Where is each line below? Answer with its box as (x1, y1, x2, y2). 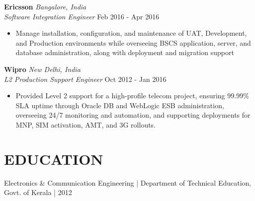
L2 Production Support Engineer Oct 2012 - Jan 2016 (4, 73, 167, 84)
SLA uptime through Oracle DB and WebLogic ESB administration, (15, 100, 224, 110)
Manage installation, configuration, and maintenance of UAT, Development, (15, 28, 247, 38)
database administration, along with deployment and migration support (15, 47, 234, 58)
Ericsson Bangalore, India (4, 1, 86, 11)
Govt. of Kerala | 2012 (4, 187, 72, 198)
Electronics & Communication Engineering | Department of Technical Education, (4, 177, 252, 188)
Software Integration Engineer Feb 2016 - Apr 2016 (4, 11, 160, 21)
